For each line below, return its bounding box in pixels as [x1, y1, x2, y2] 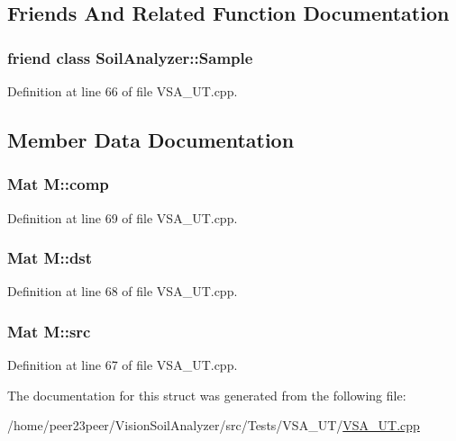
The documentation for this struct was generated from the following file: [7, 385, 406, 404]
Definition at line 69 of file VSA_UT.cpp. [7, 208, 238, 227]
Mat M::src [7, 319, 91, 342]
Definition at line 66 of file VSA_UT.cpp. [7, 82, 238, 100]
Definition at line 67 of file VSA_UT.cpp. [7, 355, 238, 374]
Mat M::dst [7, 247, 93, 269]
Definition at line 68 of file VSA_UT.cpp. [7, 282, 238, 301]
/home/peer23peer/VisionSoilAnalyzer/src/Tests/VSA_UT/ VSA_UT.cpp [7, 416, 420, 435]
